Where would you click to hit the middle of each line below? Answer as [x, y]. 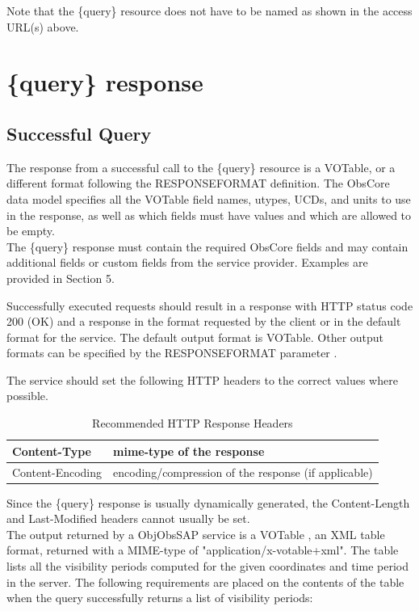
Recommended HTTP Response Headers [193, 423]
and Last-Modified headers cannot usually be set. [128, 518]
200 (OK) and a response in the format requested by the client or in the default [204, 321]
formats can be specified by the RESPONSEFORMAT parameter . [172, 353]
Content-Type [52, 451]
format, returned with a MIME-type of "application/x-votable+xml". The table [203, 550]
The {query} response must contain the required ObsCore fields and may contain [207, 246]
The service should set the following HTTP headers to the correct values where [202, 379]
